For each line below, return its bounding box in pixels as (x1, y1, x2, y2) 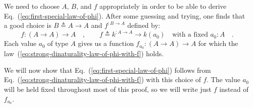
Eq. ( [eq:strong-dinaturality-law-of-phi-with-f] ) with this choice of (4, 74, 201, 85)
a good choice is (4, 20, 51, 30)
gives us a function (78, 38, 134, 48)
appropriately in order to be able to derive (99, 1, 227, 11)
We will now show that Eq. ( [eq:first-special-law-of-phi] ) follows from (4, 65, 211, 75)
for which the (198, 38, 238, 48)
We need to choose (4, 1, 60, 11)
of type (47, 38, 69, 48)
